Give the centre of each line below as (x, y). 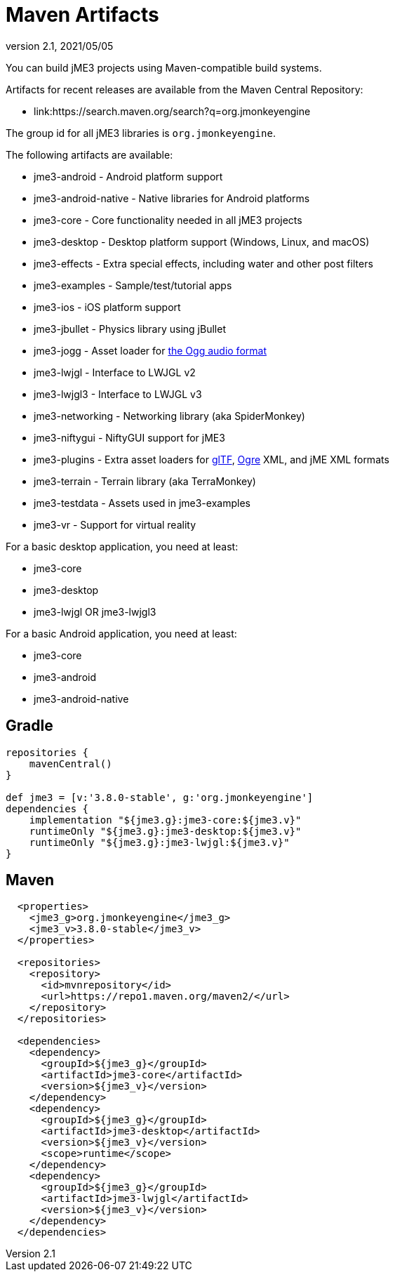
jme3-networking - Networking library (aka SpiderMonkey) (169, 416)
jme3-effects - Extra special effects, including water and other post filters (203, 263)
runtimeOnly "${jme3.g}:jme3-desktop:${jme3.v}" (165, 831)
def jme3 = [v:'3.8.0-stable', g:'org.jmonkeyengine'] (160, 797)
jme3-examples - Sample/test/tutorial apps (133, 285)
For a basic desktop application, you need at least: (122, 546)
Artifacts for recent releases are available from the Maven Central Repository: (185, 89)
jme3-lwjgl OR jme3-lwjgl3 (95, 611)
